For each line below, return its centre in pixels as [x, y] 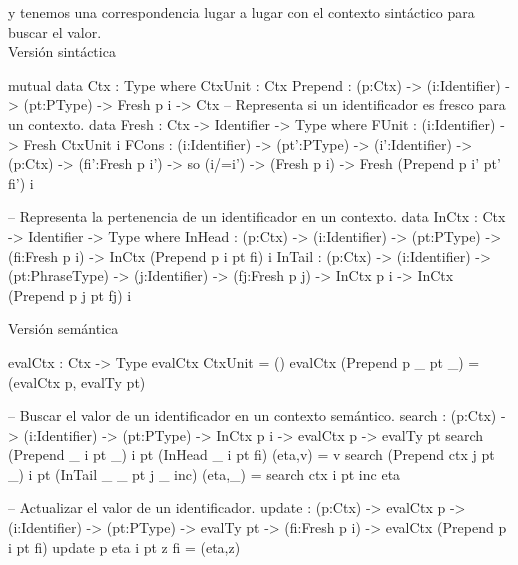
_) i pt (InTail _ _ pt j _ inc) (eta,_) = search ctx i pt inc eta [204, 473]
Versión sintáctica [62, 51]
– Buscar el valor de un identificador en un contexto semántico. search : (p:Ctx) [252, 415]
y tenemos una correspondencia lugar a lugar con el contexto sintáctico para [241, 12]
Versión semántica [63, 328]
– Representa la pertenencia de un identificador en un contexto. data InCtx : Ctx [257, 216]
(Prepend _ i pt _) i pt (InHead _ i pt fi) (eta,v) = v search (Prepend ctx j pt [251, 454]
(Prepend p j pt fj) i [70, 294]
